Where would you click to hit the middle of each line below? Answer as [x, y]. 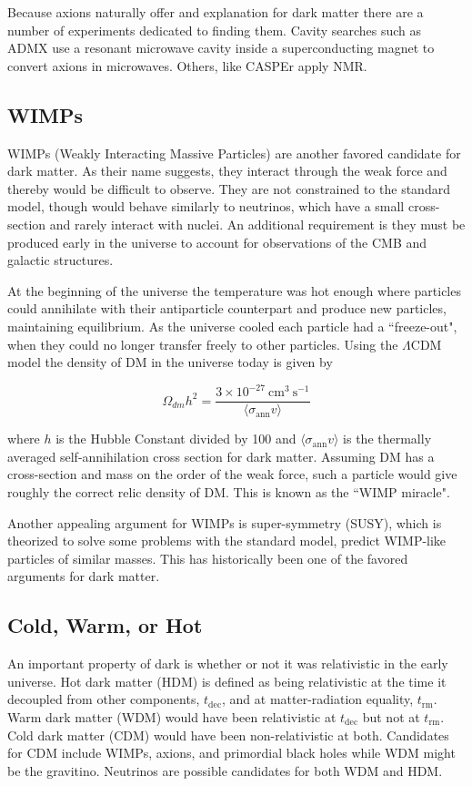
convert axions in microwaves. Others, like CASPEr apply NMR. [187, 65]
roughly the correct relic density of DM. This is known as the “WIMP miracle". [229, 492]
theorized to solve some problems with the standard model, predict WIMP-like [227, 541]
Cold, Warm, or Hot [105, 625]
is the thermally [387, 439]
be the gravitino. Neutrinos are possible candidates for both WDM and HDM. [225, 770]
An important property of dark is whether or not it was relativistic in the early [228, 664]
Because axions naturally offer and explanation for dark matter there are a [216, 12]
